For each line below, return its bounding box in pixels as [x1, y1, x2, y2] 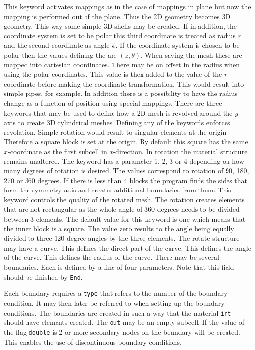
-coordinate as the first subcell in [8, 146, 107, 156]
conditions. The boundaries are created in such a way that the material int [4, 307, 231, 318]
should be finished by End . [4, 271, 83, 282]
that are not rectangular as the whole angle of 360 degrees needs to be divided [4, 204, 240, 214]
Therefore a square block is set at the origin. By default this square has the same [4, 136, 248, 147]
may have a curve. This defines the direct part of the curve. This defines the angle [4, 242, 251, 253]
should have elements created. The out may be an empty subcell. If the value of [4, 317, 245, 327]
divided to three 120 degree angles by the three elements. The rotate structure [4, 233, 240, 243]
